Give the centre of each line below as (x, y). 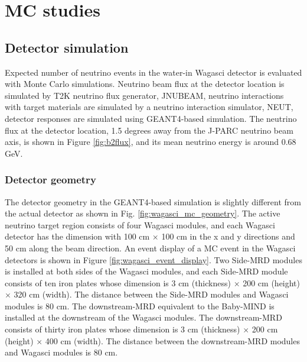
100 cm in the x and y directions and (228, 236)
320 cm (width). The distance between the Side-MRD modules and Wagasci (151, 294)
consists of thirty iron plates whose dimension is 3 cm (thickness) (123, 329)
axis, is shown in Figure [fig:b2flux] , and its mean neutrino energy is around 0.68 (151, 142)
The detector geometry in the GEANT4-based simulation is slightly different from (153, 201)
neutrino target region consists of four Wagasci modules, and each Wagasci (140, 224)
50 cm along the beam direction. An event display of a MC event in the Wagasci (150, 248)
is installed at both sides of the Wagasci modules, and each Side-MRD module (146, 271)
